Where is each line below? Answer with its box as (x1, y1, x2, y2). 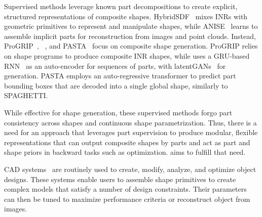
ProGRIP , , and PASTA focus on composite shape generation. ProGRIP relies (4, 40, 258, 51)
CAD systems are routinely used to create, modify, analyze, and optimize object (4, 163, 256, 174)
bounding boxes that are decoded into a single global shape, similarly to (4, 80, 228, 91)
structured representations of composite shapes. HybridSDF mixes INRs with (4, 11, 248, 21)
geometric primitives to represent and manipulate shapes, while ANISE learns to (4, 21, 258, 31)
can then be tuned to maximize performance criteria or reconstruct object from (4, 193, 250, 204)
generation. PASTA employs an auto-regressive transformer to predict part (4, 70, 236, 81)
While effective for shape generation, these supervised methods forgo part (4, 107, 233, 117)
